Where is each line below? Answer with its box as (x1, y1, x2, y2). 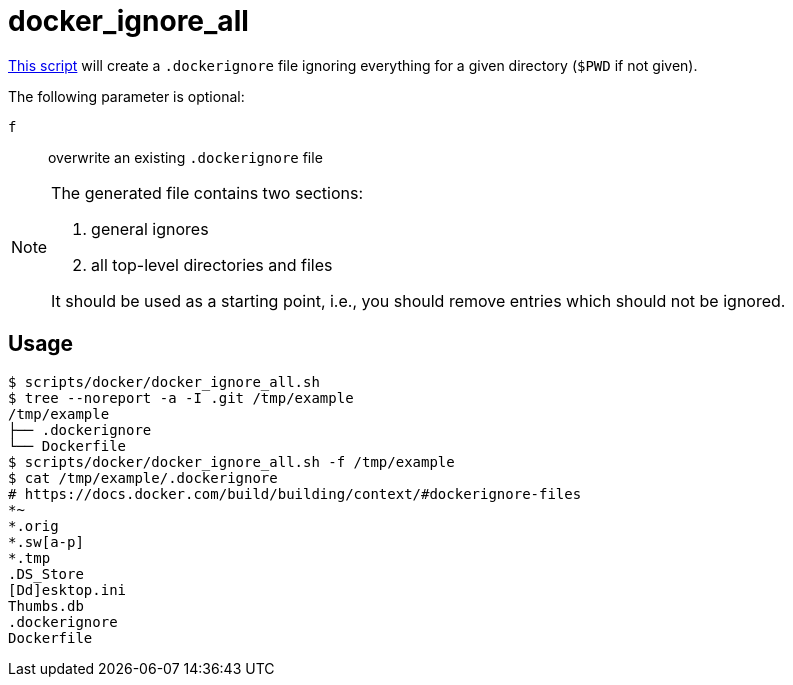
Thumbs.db (8, 597, 84, 614)
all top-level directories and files (91, 254, 333, 275)
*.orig (8, 517, 59, 534)
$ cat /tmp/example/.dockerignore (8, 469, 278, 486)
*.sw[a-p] (8, 533, 84, 550)
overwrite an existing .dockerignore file (48, 148, 323, 166)
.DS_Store (8, 565, 84, 582)
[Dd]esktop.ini (8, 581, 127, 598)
